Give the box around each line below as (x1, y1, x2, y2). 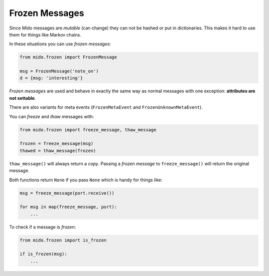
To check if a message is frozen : (9, 224, 76, 230)
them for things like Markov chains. (9, 31, 82, 37)
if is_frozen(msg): (19, 251, 67, 257)
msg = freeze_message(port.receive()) (19, 190, 115, 196)
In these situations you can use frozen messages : (9, 41, 112, 47)
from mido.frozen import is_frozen (19, 237, 107, 243)
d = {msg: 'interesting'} (19, 75, 83, 81)
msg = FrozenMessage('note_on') (19, 68, 99, 74)
